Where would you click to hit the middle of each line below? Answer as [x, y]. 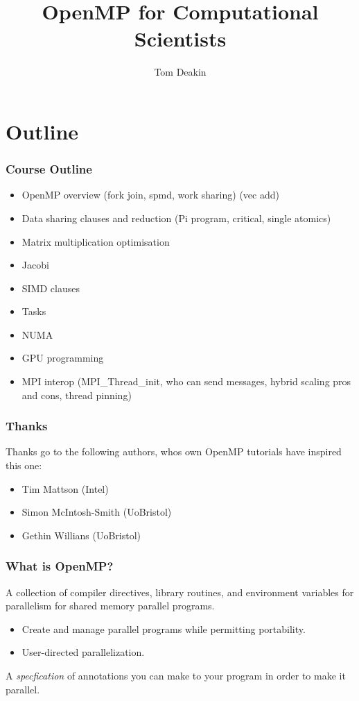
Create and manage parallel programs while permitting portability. [164, 628]
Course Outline [49, 169]
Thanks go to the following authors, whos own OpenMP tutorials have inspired [174, 451]
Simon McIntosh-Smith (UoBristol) [97, 512]
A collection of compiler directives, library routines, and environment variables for [180, 592]
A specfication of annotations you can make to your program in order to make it [176, 676]
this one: [24, 465]
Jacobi [35, 265]
